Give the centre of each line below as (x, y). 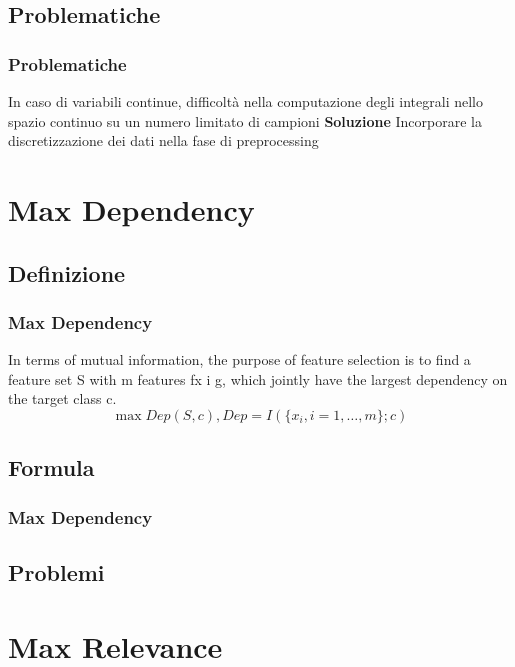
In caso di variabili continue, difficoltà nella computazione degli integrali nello (246, 101)
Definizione (67, 272)
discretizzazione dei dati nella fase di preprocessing (163, 140)
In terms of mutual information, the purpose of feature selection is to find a (239, 359)
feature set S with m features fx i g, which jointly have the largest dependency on (258, 378)
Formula (51, 467)
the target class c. (62, 398)
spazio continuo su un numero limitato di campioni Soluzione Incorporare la (245, 120)
